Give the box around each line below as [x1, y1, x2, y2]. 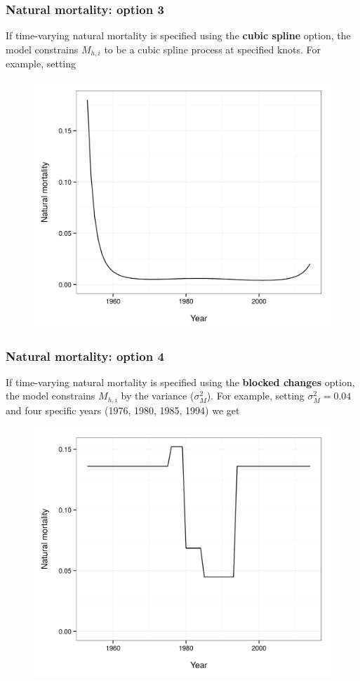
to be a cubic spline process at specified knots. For [104, 41, 321, 56]
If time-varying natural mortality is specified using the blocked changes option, [6, 374, 355, 389]
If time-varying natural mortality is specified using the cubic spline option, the [6, 28, 351, 43]
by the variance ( [121, 388, 194, 403]
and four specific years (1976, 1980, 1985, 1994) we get [6, 402, 240, 417]
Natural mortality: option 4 [6, 347, 164, 364]
